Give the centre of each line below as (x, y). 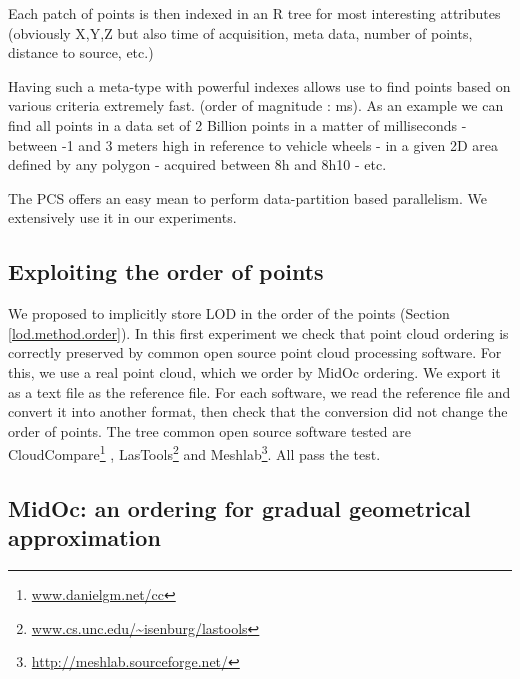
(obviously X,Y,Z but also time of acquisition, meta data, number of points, (240, 32)
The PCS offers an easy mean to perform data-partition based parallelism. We (248, 197)
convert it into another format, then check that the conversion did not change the (258, 411)
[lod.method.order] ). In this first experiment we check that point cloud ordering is (258, 332)
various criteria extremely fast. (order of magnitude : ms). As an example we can (256, 105)
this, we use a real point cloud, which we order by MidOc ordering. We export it (254, 371)
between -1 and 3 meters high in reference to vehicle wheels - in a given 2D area (253, 144)
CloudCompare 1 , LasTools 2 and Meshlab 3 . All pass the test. (194, 452)
